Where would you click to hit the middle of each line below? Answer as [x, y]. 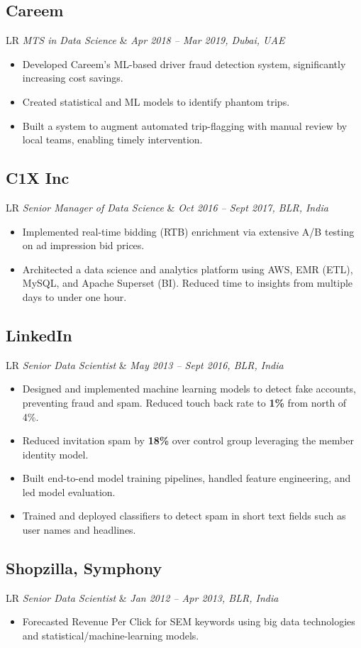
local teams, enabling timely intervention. [112, 139]
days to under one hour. [74, 296]
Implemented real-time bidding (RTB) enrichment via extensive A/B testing [188, 231]
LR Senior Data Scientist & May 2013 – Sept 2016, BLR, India [145, 364]
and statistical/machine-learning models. [111, 636]
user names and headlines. [79, 530]
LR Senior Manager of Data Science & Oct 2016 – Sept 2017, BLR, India [167, 207]
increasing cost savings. [73, 78]
